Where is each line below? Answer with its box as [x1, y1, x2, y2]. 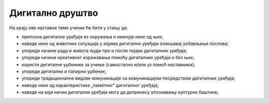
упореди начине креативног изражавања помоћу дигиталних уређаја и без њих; [21, 54, 194, 60]
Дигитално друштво [9, 7, 98, 18]
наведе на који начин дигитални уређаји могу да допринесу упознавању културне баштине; [21, 89, 219, 95]
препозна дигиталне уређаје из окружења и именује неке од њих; [21, 34, 164, 40]
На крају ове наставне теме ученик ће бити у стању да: [9, 25, 128, 31]
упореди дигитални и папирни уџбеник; [21, 68, 107, 74]
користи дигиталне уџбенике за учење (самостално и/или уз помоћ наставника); [21, 61, 195, 67]
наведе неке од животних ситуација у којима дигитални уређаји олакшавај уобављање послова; [21, 41, 229, 47]
